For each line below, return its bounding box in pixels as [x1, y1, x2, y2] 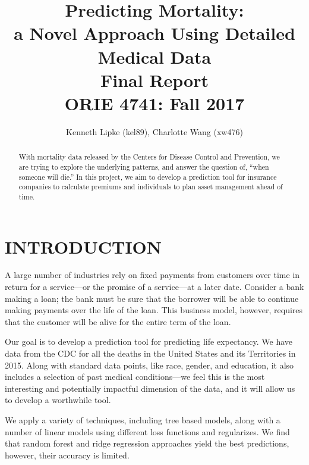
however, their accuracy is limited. [5, 448, 130, 461]
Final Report [100, 67, 209, 92]
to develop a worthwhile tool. [5, 394, 111, 406]
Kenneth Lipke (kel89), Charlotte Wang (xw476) [66, 125, 243, 138]
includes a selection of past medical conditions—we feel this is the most [5, 370, 265, 383]
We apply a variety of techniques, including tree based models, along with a [5, 414, 280, 426]
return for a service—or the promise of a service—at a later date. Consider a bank [5, 280, 304, 293]
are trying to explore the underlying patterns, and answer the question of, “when [18, 161, 269, 171]
